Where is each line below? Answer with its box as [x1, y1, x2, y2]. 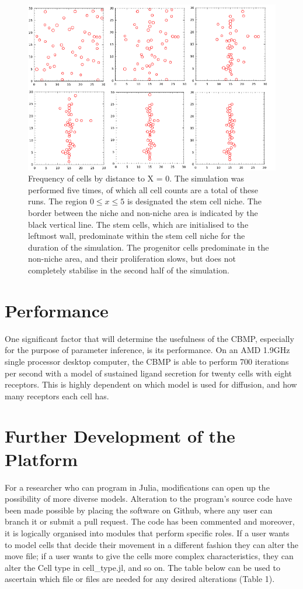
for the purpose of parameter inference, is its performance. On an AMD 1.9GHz [5, 344, 290, 356]
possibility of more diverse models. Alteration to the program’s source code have [5, 492, 292, 505]
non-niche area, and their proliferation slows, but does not [28, 252, 236, 265]
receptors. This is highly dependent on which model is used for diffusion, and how [5, 378, 297, 391]
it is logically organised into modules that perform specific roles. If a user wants [5, 526, 290, 539]
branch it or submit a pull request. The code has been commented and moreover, [5, 515, 295, 528]
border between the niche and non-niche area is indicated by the [28, 207, 258, 219]
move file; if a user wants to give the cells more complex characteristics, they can [5, 550, 294, 562]
